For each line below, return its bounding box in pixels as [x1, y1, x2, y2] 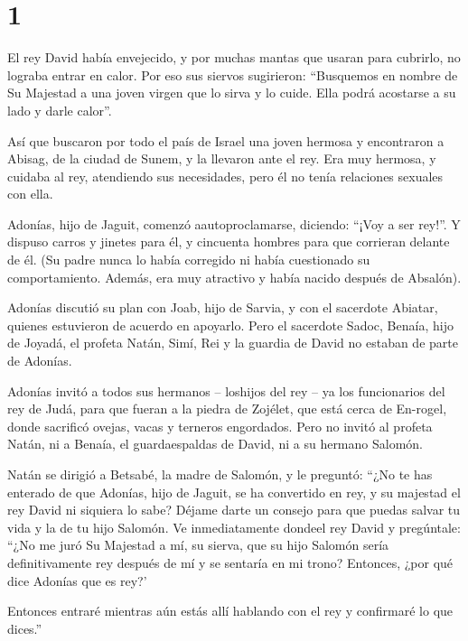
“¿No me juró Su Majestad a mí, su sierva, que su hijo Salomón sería [7, 535, 389, 554]
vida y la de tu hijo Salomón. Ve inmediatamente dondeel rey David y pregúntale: [7, 517, 461, 536]
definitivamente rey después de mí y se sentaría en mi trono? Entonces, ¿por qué [7, 553, 454, 571]
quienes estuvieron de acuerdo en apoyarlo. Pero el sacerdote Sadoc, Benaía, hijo [7, 315, 454, 334]
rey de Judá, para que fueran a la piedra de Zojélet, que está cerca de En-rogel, [7, 399, 447, 418]
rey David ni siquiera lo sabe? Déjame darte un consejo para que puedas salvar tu [7, 500, 461, 519]
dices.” [7, 618, 42, 637]
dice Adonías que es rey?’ [7, 571, 147, 590]
